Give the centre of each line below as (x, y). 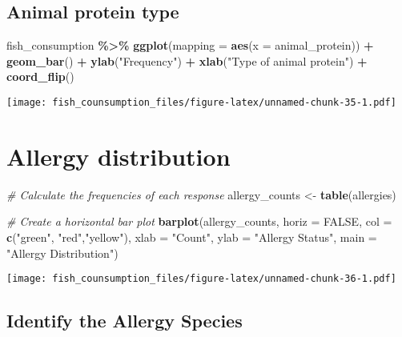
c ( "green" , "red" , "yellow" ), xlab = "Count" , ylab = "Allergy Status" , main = (192, 237)
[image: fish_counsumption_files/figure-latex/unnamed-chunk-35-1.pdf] (201, 102)
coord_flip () (40, 76)
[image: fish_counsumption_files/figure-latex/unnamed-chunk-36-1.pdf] (201, 279)
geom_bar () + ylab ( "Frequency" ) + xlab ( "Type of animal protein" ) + (187, 60)
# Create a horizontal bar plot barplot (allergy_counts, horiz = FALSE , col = (199, 221)
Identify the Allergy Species (125, 321)
